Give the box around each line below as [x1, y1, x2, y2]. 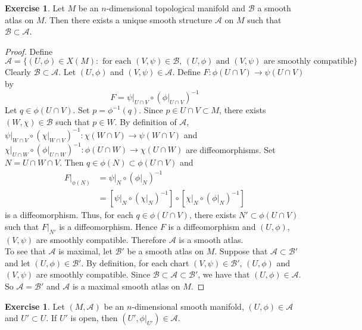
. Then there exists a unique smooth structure [44, 13, 213, 26]
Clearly [5, 66, 31, 78]
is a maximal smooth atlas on [72, 280, 180, 292]
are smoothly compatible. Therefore [36, 233, 167, 245]
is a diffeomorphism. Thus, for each [5, 208, 133, 221]
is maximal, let [58, 245, 113, 257]
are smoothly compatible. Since [36, 268, 151, 281]
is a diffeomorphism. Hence [59, 220, 158, 232]
